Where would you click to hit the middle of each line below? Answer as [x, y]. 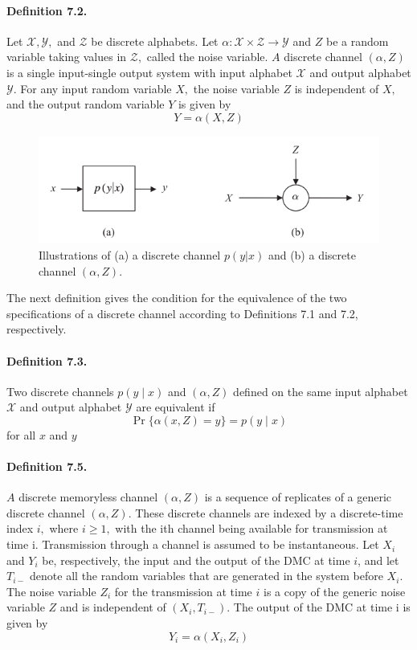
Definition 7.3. [47, 360]
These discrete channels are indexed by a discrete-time [269, 512]
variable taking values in [67, 57]
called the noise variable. [207, 57]
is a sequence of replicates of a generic [298, 497]
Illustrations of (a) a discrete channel [130, 254]
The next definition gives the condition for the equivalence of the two [177, 298]
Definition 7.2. [47, 10]
